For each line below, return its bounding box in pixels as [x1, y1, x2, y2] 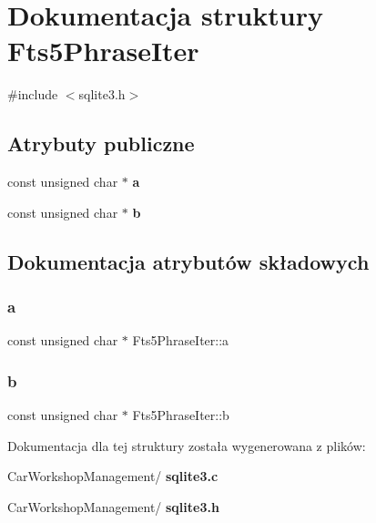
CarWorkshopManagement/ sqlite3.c [7, 467, 218, 486]
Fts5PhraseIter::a [132, 331, 229, 350]
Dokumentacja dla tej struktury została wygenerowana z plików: [7, 436, 366, 455]
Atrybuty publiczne [7, 129, 195, 158]
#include [7, 85, 58, 104]
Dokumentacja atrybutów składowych [7, 247, 370, 275]
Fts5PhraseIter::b [132, 405, 229, 425]
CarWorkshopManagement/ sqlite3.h [7, 497, 219, 516]
